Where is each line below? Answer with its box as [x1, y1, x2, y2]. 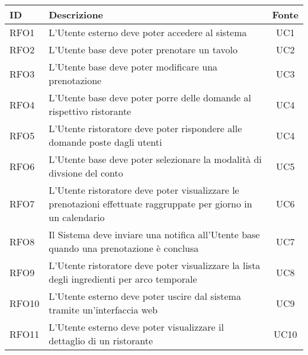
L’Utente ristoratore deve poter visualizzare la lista [49, 258, 261, 272]
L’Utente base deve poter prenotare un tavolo [49, 43, 238, 56]
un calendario [49, 210, 105, 224]
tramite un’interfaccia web [49, 303, 158, 316]
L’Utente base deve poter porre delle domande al [49, 91, 251, 104]
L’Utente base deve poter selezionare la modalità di [49, 152, 262, 166]
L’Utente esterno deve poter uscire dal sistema [49, 289, 241, 303]
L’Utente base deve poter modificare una [49, 60, 218, 73]
